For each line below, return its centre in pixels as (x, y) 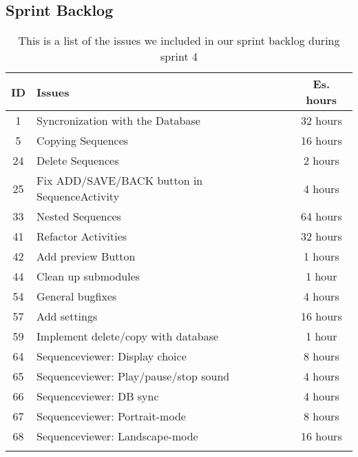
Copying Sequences (83, 141)
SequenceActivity (78, 196)
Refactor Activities (82, 236)
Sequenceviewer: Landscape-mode (117, 436)
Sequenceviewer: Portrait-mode (111, 416)
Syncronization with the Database (118, 121)
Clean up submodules (88, 276)
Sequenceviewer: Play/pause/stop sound (133, 376)
